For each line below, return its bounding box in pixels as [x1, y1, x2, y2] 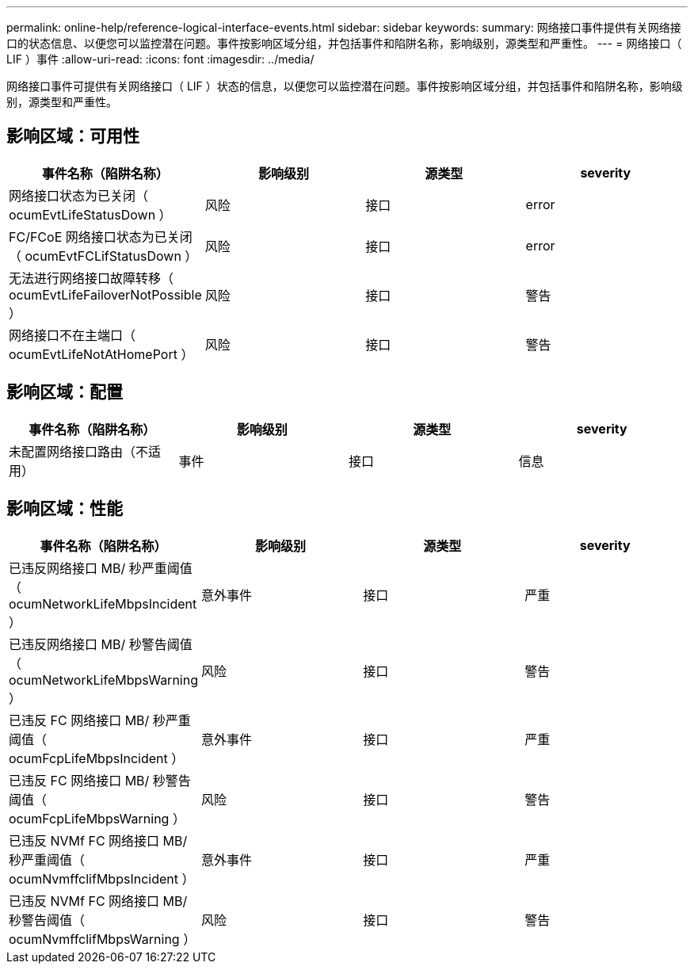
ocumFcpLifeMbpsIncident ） [9, 750, 185, 766]
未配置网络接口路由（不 [9, 443, 149, 460]
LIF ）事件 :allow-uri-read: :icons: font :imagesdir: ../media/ [6, 52, 315, 66]
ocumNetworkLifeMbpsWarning [9, 671, 198, 688]
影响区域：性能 [6, 498, 123, 519]
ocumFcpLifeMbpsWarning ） [9, 810, 185, 827]
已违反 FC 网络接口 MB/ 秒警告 [9, 772, 191, 789]
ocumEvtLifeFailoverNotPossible [9, 286, 202, 303]
